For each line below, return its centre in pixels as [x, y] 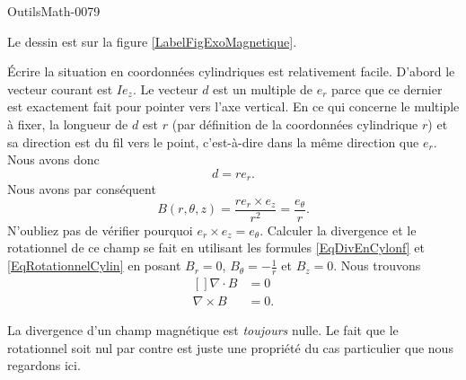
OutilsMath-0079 [54, 11]
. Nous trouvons [377, 265]
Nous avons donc [53, 159]
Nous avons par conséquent [82, 189]
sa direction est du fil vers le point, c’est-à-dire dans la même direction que [213, 141]
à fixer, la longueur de [68, 124]
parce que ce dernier [387, 88]
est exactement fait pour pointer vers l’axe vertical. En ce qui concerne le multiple [233, 106]
